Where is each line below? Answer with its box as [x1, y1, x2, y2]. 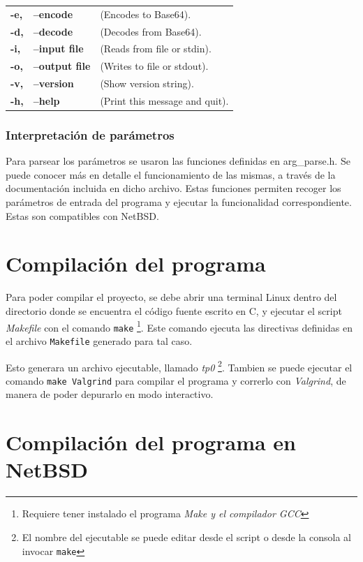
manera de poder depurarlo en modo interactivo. [6, 387, 214, 401]
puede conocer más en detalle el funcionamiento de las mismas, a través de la [6, 167, 336, 182]
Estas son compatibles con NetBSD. [6, 208, 159, 223]
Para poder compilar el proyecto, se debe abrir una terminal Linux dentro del [6, 290, 337, 304]
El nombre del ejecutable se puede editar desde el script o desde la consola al [22, 529, 351, 544]
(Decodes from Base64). [100, 24, 202, 38]
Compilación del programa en [6, 428, 296, 457]
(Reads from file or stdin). [100, 41, 212, 56]
